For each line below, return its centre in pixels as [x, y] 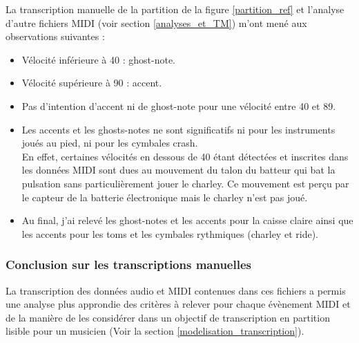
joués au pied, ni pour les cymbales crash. [110, 143]
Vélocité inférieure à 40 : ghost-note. [98, 59]
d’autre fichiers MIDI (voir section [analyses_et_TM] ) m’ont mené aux [156, 22]
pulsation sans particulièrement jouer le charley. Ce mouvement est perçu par [185, 183]
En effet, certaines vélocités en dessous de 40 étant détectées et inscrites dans [185, 156]
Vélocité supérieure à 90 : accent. [92, 83]
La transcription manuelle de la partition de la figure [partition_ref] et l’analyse [175, 9]
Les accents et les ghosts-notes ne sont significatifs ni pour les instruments [178, 129]
